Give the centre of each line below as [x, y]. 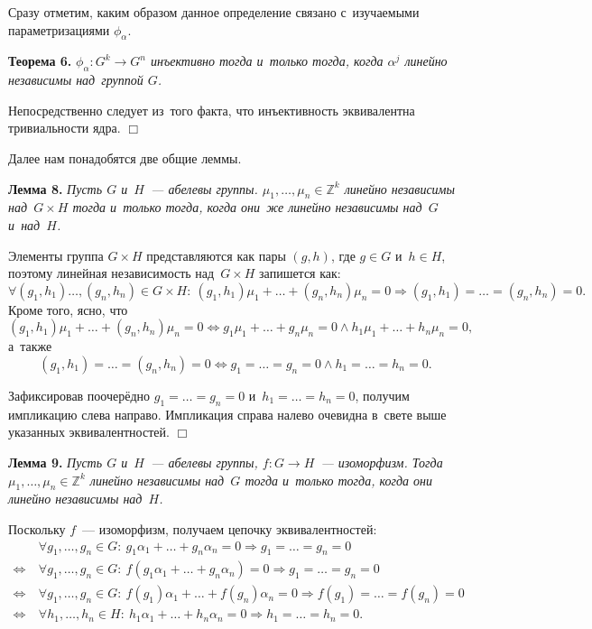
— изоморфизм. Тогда [382, 462]
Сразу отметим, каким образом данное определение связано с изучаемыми [214, 12]
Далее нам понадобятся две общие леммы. [125, 157]
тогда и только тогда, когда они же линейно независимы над [247, 207]
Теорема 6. [40, 61]
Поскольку [37, 528]
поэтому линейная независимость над [111, 273]
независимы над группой [76, 80]
